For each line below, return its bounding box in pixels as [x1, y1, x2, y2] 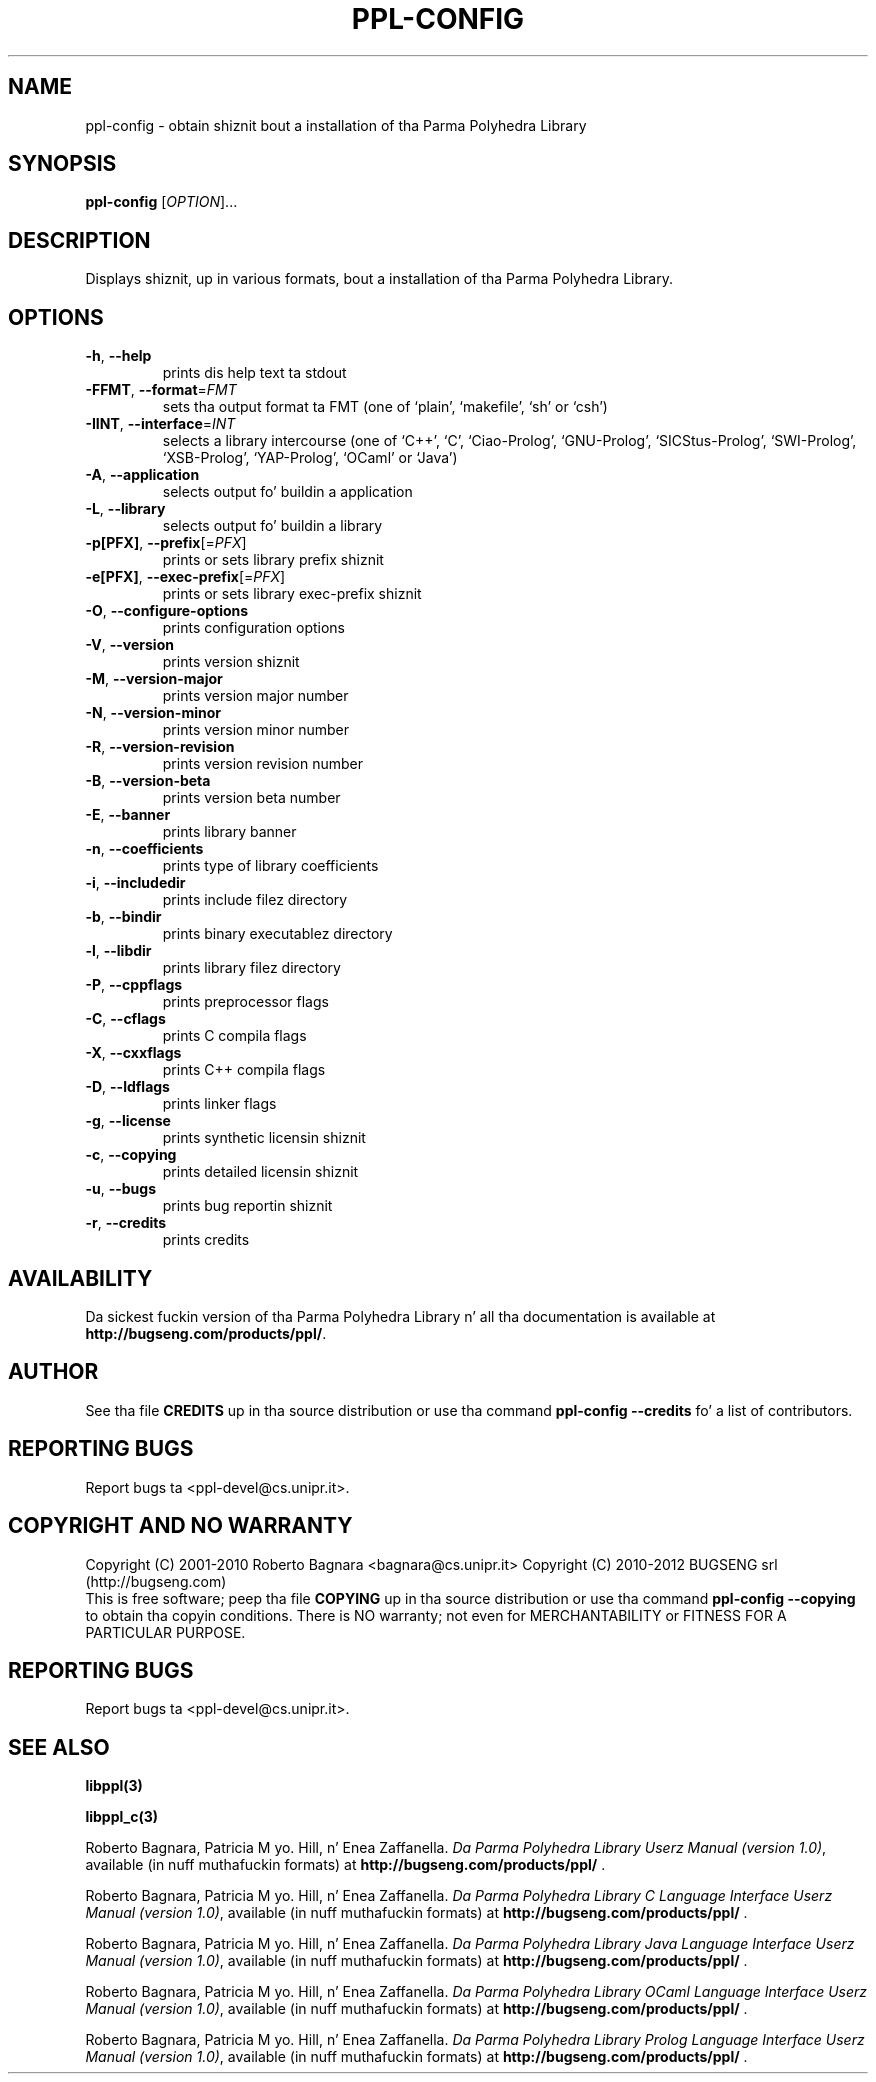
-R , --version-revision [85, 738, 235, 756]
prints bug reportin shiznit [162, 1197, 333, 1215]
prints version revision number [162, 755, 364, 773]
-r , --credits [85, 1214, 167, 1232]
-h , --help [85, 347, 152, 365]
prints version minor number [162, 721, 349, 739]
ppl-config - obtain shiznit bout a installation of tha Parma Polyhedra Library [85, 116, 587, 134]
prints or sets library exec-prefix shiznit [162, 585, 422, 603]
